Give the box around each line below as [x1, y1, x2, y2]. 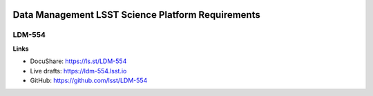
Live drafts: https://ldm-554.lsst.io [30, 67, 127, 75]
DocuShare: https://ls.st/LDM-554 [30, 57, 127, 65]
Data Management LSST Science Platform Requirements [12, 9, 260, 21]
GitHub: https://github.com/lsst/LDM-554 [30, 76, 148, 84]
